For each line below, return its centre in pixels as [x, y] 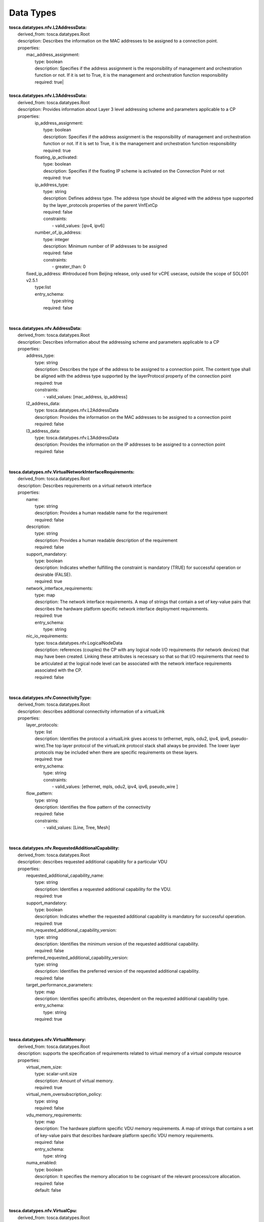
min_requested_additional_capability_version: [71, 930]
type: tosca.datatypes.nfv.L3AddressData [77, 437]
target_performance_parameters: [59, 985]
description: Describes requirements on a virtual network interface [85, 485]
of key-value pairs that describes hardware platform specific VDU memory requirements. [124, 1135]
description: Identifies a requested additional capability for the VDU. [103, 889]
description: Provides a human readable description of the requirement [106, 540]
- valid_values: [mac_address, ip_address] [85, 396]
